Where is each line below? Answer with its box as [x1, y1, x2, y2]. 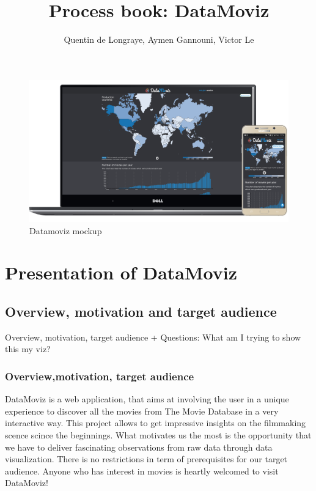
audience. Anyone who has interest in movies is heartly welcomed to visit [5, 464, 279, 477]
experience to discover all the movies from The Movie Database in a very [5, 404, 279, 417]
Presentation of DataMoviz [5, 260, 238, 285]
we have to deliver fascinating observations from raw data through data [5, 440, 273, 453]
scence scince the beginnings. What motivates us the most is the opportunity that [5, 428, 312, 441]
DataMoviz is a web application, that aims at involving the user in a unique [5, 393, 289, 405]
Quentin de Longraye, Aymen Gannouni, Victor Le [64, 33, 254, 46]
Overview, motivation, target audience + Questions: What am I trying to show [5, 330, 301, 343]
